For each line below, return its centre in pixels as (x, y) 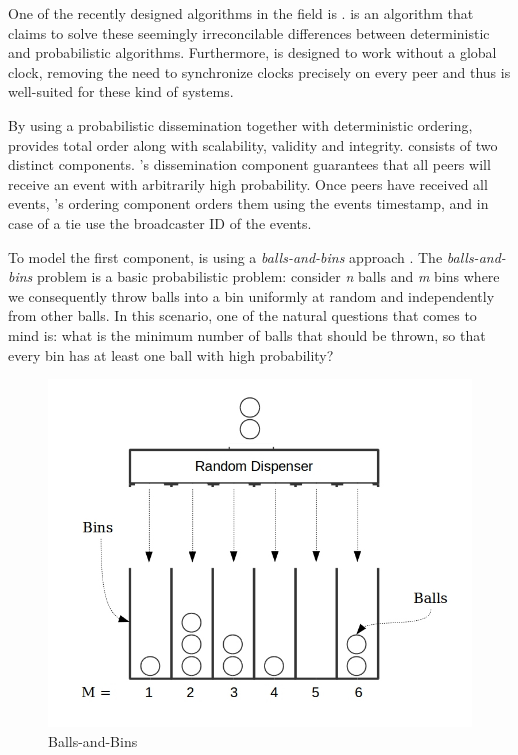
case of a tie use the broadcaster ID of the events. (160, 222)
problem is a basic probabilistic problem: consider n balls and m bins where (268, 276)
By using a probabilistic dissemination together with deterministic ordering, (240, 124)
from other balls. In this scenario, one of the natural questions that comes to (242, 315)
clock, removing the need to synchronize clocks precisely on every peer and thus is (259, 71)
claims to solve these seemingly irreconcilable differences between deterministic (249, 32)
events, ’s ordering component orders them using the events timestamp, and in (248, 203)
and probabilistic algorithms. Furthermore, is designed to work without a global (252, 52)
